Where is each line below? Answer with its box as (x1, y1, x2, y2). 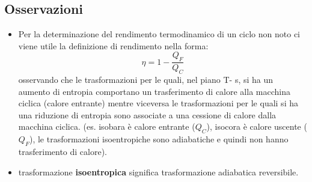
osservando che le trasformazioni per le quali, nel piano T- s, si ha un (18, 73, 274, 86)
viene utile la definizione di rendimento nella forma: (18, 39, 209, 52)
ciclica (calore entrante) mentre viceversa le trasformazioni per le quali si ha (18, 97, 298, 109)
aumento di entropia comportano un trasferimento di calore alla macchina (18, 85, 290, 97)
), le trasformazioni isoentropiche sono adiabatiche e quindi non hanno (29, 133, 289, 145)
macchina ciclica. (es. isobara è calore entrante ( (18, 120, 195, 133)
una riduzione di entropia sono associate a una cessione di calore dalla (18, 108, 277, 121)
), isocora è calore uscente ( (206, 120, 307, 133)
